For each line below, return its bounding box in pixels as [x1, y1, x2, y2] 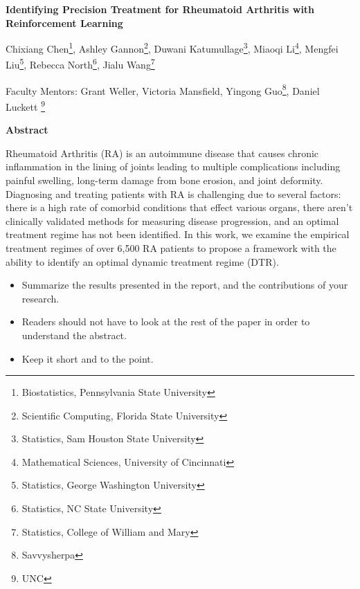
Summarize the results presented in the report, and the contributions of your [21, 278, 348, 292]
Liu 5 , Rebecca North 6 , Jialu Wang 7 [6, 55, 155, 72]
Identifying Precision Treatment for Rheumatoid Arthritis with [6, 2, 315, 16]
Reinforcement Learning [6, 15, 123, 30]
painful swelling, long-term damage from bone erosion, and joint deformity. [6, 172, 323, 187]
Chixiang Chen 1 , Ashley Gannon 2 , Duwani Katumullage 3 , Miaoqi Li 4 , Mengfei [6, 39, 339, 55]
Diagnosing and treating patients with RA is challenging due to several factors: [6, 186, 341, 201]
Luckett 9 [6, 97, 45, 114]
